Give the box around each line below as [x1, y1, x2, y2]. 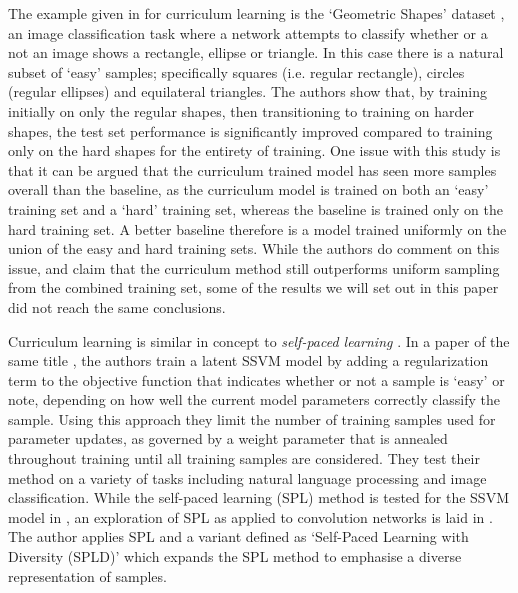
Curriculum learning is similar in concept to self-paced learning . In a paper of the [8, 330, 510, 351]
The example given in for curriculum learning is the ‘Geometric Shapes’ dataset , [8, 3, 505, 23]
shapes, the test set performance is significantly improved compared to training [8, 120, 493, 141]
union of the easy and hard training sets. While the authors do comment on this [8, 238, 500, 259]
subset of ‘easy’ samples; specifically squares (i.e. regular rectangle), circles [8, 61, 465, 82]
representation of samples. [8, 565, 167, 586]
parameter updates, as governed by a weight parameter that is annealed [8, 428, 448, 449]
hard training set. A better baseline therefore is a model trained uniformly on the [8, 218, 507, 239]
